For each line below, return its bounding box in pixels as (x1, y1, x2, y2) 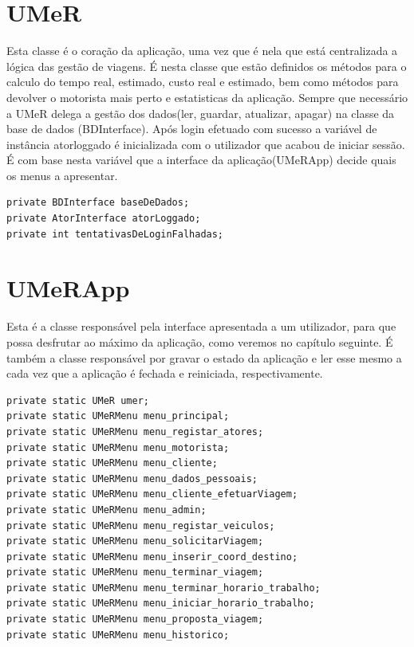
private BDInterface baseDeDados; (6, 197, 190, 209)
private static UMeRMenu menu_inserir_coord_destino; (6, 551, 298, 563)
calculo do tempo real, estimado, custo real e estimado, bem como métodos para (6, 73, 399, 90)
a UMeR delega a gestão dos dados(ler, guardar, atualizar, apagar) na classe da (6, 104, 395, 121)
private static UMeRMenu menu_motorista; (6, 441, 230, 453)
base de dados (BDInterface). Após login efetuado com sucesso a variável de (6, 120, 377, 137)
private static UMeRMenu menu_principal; (6, 410, 230, 422)
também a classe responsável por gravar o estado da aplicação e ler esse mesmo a (6, 349, 402, 366)
